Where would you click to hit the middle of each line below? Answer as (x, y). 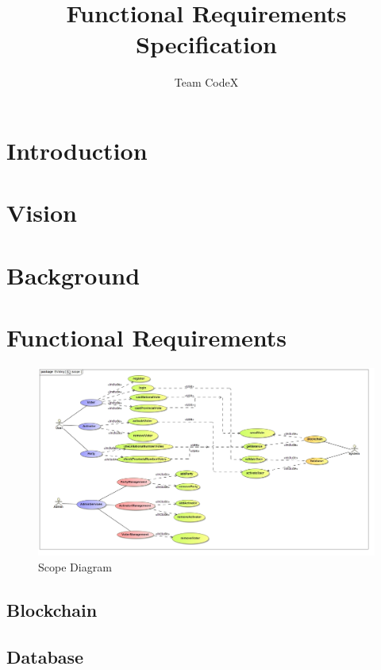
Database (45, 656)
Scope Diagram (75, 566)
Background (73, 275)
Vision (42, 213)
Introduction (77, 150)
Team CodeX (206, 82)
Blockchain (52, 609)
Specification (206, 44)
